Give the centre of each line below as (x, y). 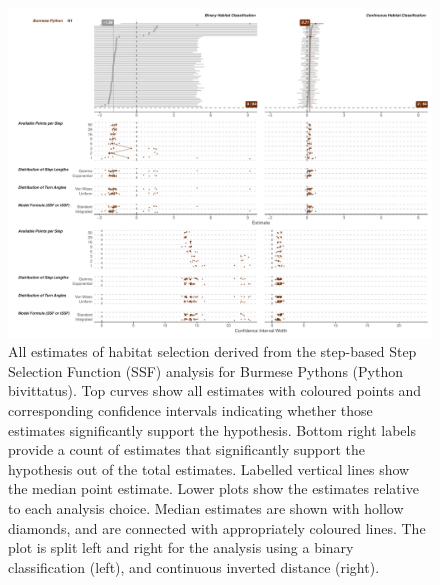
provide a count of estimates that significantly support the (187, 449)
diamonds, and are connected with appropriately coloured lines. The (217, 527)
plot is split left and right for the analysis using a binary (181, 547)
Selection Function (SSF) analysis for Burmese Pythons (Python (205, 370)
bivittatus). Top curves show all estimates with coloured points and (215, 390)
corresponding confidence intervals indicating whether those (190, 409)
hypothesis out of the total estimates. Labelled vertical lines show (209, 468)
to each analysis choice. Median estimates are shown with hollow (206, 507)
